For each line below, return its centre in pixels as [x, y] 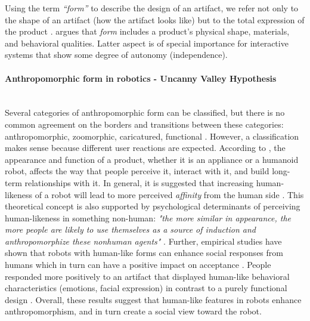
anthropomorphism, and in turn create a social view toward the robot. [133, 311]
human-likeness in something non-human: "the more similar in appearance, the [148, 217]
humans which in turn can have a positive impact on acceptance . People [138, 265]
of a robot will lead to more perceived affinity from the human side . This [169, 194]
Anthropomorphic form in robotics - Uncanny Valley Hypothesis [141, 78]
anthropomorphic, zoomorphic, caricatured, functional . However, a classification [152, 136]
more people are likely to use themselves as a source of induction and [131, 229]
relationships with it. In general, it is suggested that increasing [139, 182]
